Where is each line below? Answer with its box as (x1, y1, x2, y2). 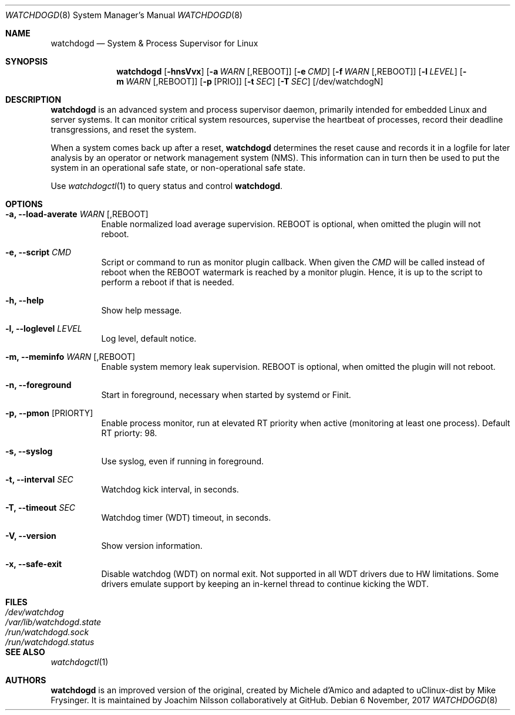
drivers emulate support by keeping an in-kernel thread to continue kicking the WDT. (101, 579, 429, 589)
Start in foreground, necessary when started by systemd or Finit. (101, 390, 351, 400)
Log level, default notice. (101, 333, 197, 343)
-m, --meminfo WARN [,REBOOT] (5, 352, 136, 362)
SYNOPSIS (5, 56, 48, 66)
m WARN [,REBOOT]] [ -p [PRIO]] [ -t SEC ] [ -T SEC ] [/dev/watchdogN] (116, 76, 383, 86)
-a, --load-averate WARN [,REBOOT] (5, 209, 149, 219)
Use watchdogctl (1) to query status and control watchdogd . (51, 181, 283, 191)
